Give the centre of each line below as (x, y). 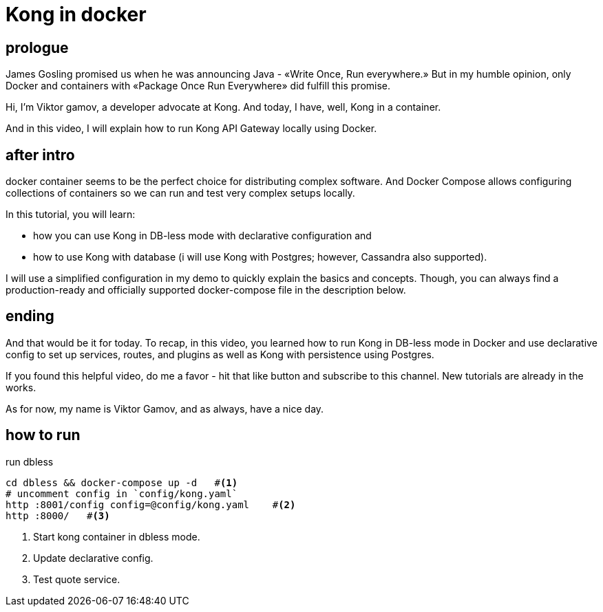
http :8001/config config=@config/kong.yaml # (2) (151, 504)
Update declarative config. (93, 558)
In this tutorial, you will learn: (71, 215)
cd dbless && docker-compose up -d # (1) (122, 482)
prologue (37, 47)
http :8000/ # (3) (58, 515)
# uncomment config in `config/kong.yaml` (122, 493)
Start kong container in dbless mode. (117, 536)
